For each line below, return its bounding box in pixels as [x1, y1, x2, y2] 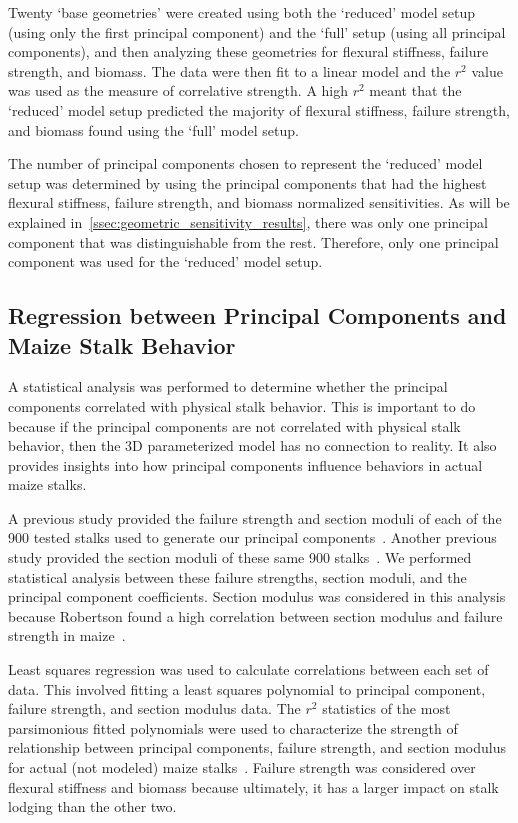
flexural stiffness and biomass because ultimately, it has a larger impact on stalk [8, 776, 499, 797]
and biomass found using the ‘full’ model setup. [8, 119, 299, 140]
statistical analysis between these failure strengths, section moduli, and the [8, 566, 467, 587]
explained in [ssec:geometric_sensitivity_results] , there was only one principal [8, 211, 488, 232]
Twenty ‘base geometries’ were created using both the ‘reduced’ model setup [8, 2, 476, 22]
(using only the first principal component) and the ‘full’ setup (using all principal [8, 21, 506, 42]
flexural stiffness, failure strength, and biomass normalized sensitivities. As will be [8, 192, 510, 213]
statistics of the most [322, 698, 451, 719]
